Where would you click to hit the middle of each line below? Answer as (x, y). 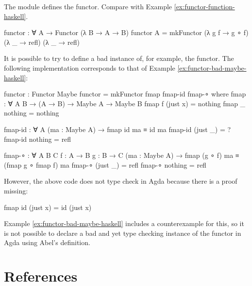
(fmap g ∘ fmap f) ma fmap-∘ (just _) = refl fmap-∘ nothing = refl (105, 164)
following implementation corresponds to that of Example (90, 67)
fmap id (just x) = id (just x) (48, 207)
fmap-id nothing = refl (38, 139)
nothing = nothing (32, 113)
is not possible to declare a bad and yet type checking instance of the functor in (123, 233)
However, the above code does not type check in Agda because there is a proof (121, 181)
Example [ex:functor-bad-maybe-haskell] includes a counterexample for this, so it (124, 223)
